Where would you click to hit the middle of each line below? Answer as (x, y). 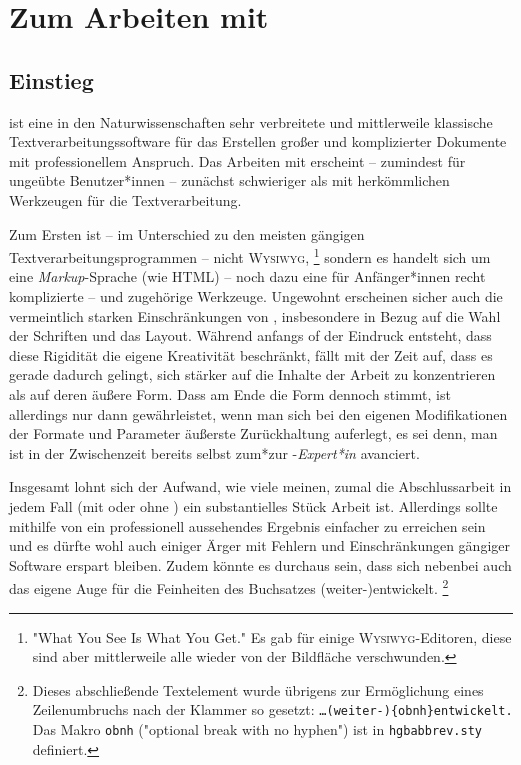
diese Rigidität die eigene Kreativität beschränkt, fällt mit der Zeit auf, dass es (251, 354)
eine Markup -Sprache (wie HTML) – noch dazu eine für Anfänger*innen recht (247, 276)
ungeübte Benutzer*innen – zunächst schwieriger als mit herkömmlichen (229, 180)
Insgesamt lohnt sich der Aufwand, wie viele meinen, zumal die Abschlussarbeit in (260, 486)
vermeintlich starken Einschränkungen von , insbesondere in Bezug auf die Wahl (255, 315)
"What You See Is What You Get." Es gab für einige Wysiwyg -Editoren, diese (272, 636)
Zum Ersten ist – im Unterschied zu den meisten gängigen (187, 233)
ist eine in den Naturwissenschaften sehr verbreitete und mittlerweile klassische (251, 121)
